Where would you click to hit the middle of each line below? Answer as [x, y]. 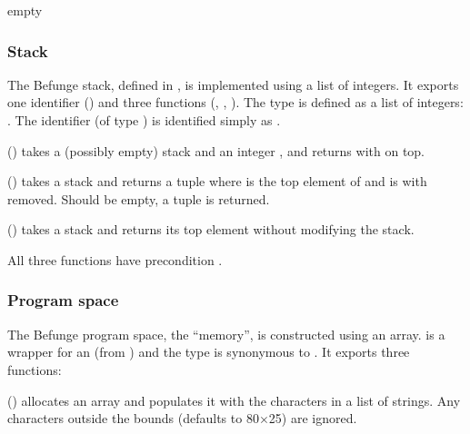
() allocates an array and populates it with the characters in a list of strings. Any [234, 400]
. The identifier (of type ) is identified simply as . [144, 120]
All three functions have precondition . [115, 259]
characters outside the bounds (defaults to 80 [133, 418]
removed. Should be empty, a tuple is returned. [139, 198]
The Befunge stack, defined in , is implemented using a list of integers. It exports [233, 84]
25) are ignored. [313, 418]
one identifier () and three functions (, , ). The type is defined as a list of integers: [235, 102]
